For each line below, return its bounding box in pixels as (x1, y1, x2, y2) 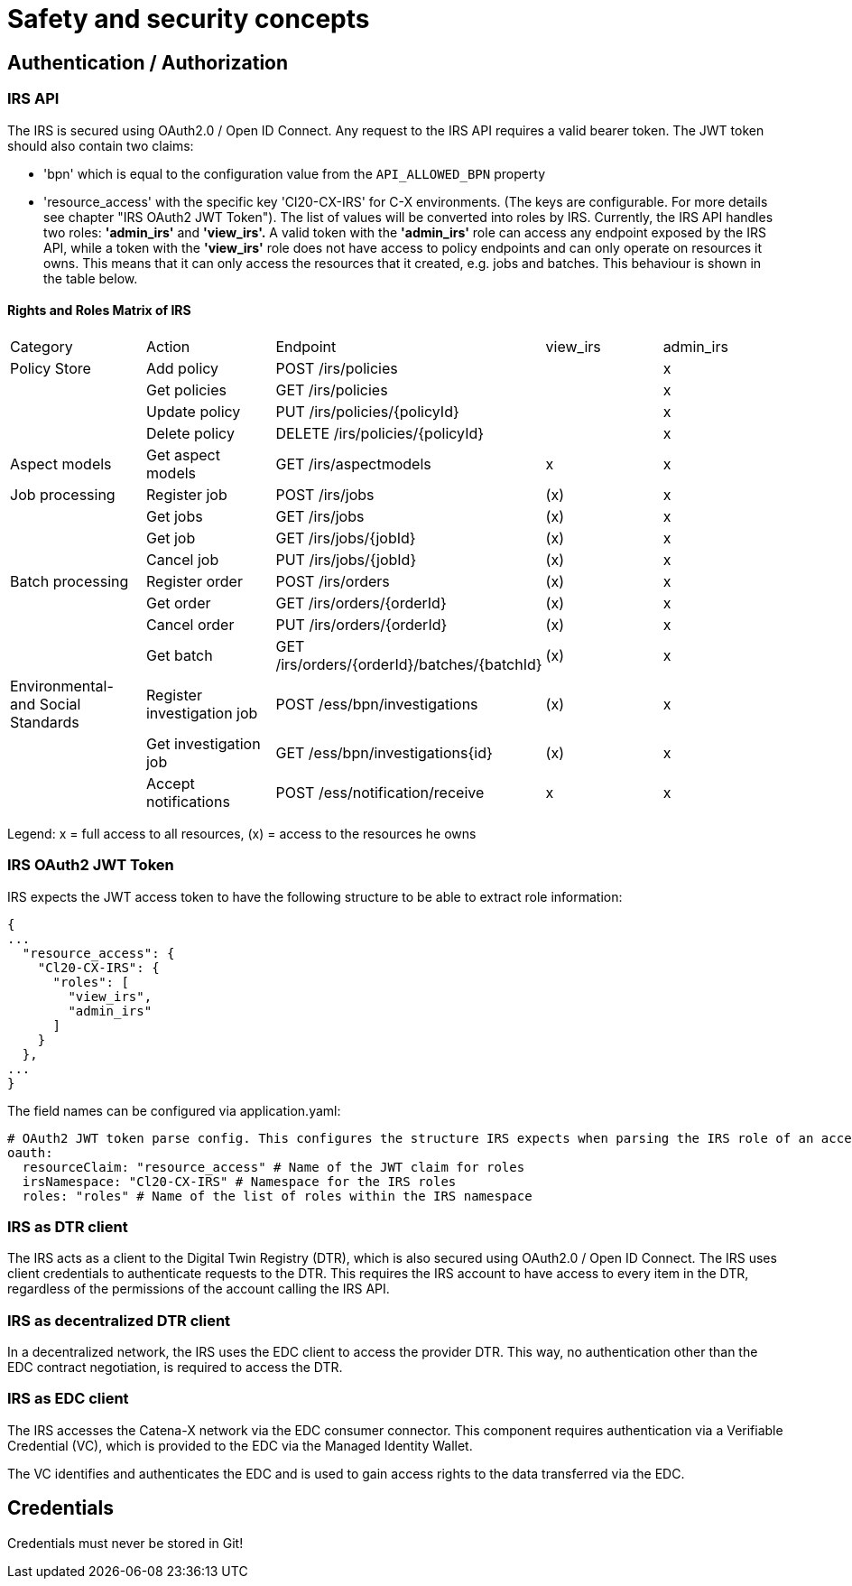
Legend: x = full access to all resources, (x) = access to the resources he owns (7, 825, 477, 841)
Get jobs (145, 506, 203, 525)
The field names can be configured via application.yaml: (7, 1102, 341, 1118)
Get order (145, 593, 211, 612)
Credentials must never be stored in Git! (7, 1535, 244, 1551)
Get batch (145, 645, 213, 664)
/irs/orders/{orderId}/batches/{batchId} (275, 654, 542, 673)
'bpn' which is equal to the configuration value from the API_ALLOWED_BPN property (43, 165, 546, 181)
